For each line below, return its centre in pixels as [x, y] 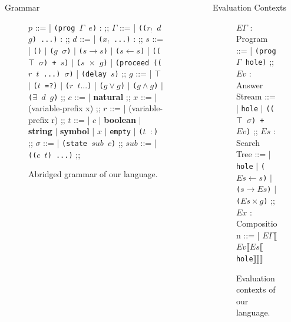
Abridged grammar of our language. [93, 174]
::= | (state [65, 143]
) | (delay [88, 73]
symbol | [77, 131]
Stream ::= [256, 96]
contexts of [256, 289]
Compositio [257, 223]
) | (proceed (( [133, 62]
